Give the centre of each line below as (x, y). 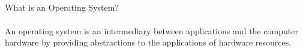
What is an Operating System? (62, 7)
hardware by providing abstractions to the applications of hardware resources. (148, 42)
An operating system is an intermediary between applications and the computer (151, 30)
